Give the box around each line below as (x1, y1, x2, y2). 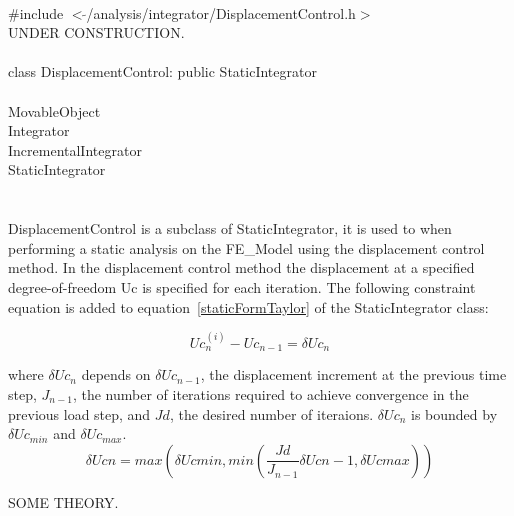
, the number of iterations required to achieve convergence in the (72, 383, 469, 404)
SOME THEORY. (8, 491, 119, 512)
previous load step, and (8, 403, 151, 424)
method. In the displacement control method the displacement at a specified (8, 257, 475, 278)
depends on (81, 364, 151, 385)
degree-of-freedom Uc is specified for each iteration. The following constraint (8, 276, 476, 297)
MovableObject (8, 100, 101, 121)
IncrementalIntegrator (8, 139, 142, 160)
